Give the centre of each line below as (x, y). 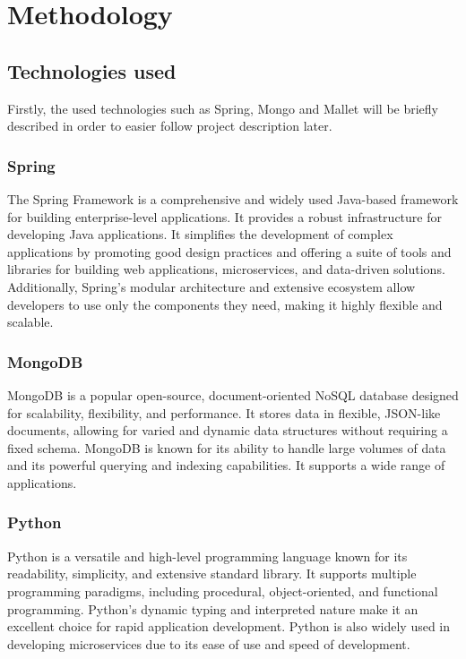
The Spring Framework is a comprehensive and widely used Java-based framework (233, 198)
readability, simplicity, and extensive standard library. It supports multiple (212, 573)
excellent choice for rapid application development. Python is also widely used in (229, 626)
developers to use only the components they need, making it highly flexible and (225, 304)
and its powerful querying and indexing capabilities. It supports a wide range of (226, 465)
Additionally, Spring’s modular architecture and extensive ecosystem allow (211, 286)
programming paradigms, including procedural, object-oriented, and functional (223, 591)
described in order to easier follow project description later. (170, 126)
